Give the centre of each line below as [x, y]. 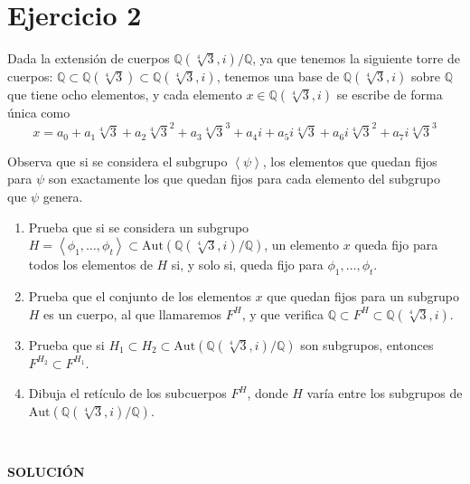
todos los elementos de [90, 265]
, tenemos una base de [278, 76]
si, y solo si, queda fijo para [247, 265]
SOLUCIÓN [46, 472]
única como [39, 113]
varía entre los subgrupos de [385, 393]
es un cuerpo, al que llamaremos [133, 313]
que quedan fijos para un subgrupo [363, 296]
